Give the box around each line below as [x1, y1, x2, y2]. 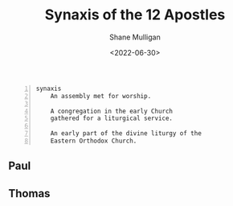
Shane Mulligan [109, 32, 161, 42]
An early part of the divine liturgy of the [50, 130, 202, 138]
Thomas [8, 187, 51, 200]
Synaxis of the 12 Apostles [44, 6, 226, 24]
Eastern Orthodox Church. [50, 137, 137, 146]
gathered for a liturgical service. [50, 114, 174, 122]
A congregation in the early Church [50, 107, 174, 115]
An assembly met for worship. [50, 92, 152, 100]
